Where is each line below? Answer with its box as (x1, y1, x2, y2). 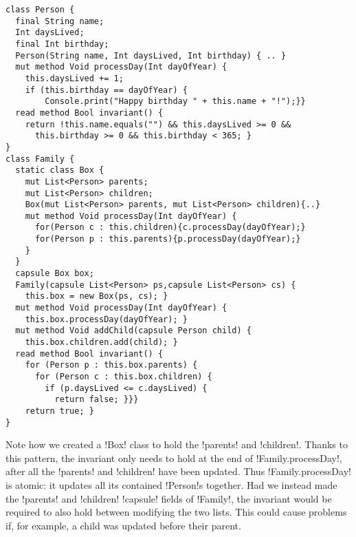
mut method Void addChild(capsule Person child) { (15, 326, 252, 336)
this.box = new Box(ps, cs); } (25, 291, 168, 302)
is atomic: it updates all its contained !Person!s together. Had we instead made (5, 478, 337, 492)
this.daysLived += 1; (25, 73, 124, 83)
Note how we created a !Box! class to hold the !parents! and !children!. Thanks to (5, 437, 348, 452)
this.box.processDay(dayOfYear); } (25, 314, 188, 324)
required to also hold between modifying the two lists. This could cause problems (5, 505, 347, 519)
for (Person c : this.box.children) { (34, 372, 212, 381)
